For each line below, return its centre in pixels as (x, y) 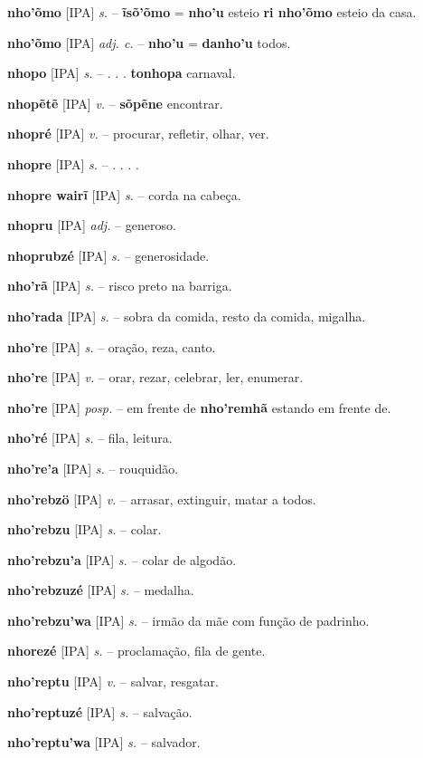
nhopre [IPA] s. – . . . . (73, 163)
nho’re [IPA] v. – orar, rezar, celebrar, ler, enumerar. (155, 377)
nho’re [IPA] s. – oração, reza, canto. (112, 346)
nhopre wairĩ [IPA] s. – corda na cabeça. (124, 194)
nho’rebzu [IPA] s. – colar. (85, 529)
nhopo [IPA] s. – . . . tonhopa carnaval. (122, 73)
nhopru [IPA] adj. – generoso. (92, 225)
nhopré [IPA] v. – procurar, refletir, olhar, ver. (138, 134)
